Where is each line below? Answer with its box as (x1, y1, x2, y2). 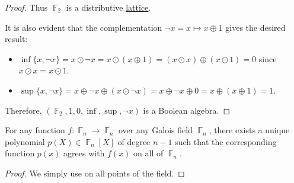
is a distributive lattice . (66, 1, 151, 13)
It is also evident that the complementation (5, 21, 162, 33)
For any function (5, 124, 65, 136)
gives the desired (225, 21, 286, 33)
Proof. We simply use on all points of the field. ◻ (5, 166, 185, 179)
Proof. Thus (5, 1, 48, 13)
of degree (117, 135, 151, 147)
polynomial (5, 135, 45, 147)
